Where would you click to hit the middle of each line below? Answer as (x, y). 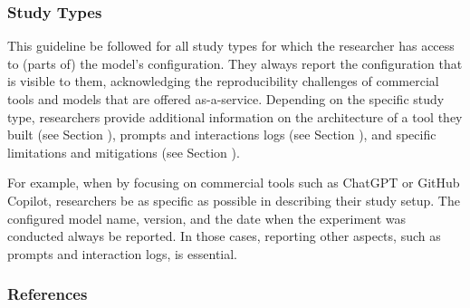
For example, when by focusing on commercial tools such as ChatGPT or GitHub (234, 183)
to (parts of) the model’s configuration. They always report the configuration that (235, 63)
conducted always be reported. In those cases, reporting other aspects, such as (224, 236)
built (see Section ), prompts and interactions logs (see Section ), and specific (222, 135)
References (48, 294)
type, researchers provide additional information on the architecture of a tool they (235, 116)
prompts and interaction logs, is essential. (123, 253)
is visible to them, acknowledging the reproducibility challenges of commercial (223, 81)
